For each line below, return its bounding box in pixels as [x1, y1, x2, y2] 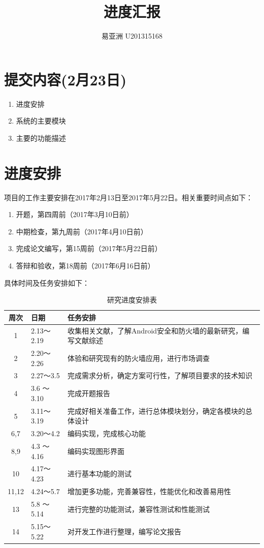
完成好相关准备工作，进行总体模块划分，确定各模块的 [67, 405, 245, 416]
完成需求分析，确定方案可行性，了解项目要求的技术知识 [67, 370, 252, 381]
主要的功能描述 [16, 132, 66, 143]
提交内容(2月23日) [4, 69, 127, 89]
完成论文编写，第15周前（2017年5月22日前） [16, 243, 162, 254]
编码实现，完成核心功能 [67, 428, 146, 439]
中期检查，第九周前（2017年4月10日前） [16, 226, 148, 236]
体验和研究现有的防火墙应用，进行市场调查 [67, 352, 210, 363]
